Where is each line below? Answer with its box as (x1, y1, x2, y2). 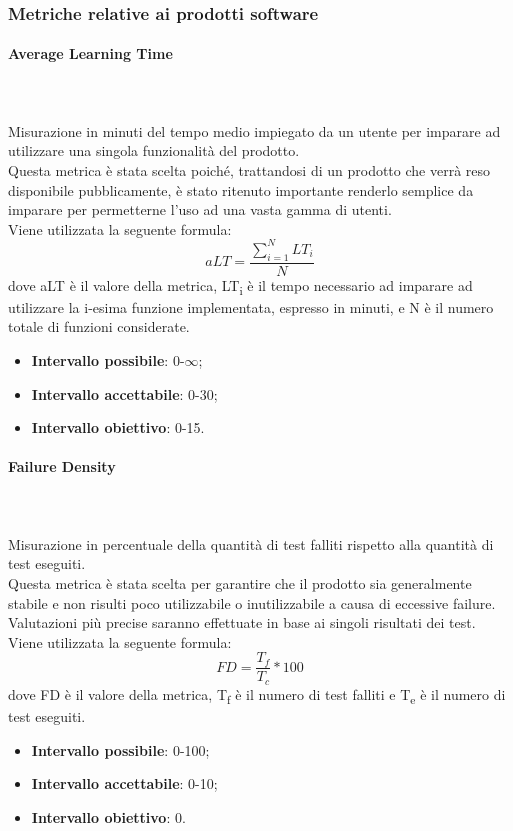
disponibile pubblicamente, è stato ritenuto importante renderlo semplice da (8, 179, 474, 200)
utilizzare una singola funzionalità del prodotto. (8, 140, 300, 161)
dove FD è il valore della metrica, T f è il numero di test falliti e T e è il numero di (8, 683, 506, 707)
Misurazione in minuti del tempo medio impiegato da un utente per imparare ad (8, 120, 501, 141)
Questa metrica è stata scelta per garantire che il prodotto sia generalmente (8, 572, 472, 593)
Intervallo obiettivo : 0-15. (31, 417, 205, 438)
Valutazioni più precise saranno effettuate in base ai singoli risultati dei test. (8, 612, 476, 633)
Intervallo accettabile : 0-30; (31, 383, 218, 404)
